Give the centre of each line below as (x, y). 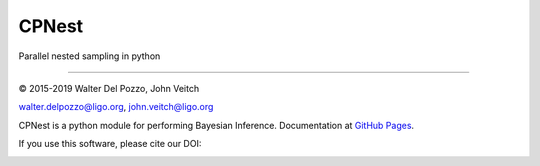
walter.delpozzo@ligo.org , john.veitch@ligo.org (116, 107)
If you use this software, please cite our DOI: (110, 144)
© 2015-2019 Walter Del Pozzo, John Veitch (109, 88)
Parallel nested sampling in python (89, 56)
